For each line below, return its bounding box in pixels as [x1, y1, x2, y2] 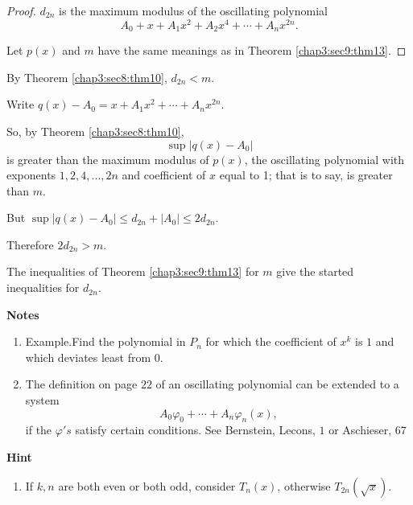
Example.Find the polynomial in [25, 333, 186, 350]
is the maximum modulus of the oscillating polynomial [59, 2, 328, 18]
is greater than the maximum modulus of [6, 150, 209, 167]
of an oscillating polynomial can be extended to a [155, 376, 399, 392]
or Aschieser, [328, 421, 392, 438]
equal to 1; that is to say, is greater [219, 166, 393, 183]
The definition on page [25, 376, 138, 392]
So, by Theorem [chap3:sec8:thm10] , [6, 122, 184, 139]
